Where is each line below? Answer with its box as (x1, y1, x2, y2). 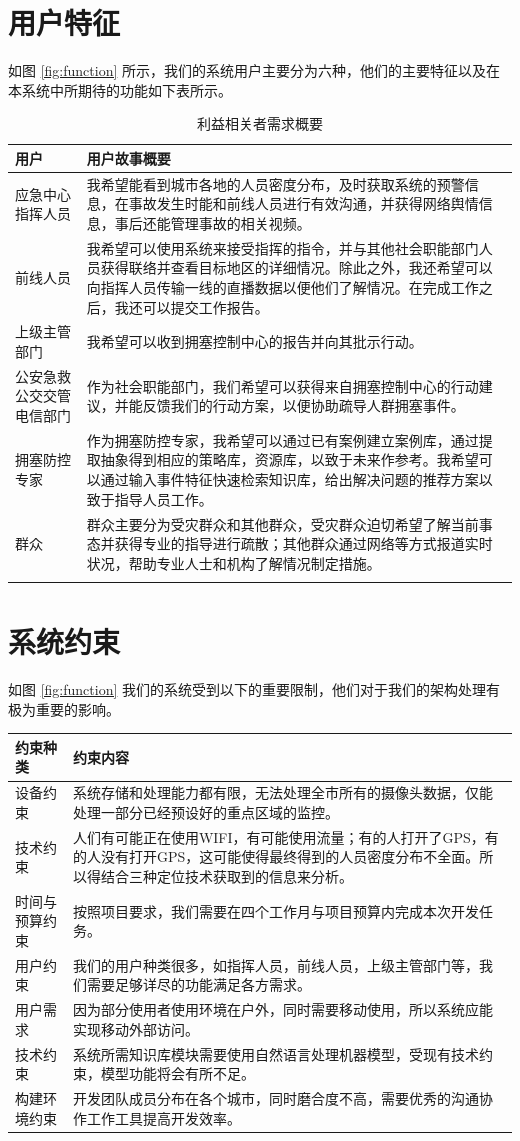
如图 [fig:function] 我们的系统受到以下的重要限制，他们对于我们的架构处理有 (8, 679, 500, 700)
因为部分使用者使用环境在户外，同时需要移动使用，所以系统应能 (72, 999, 493, 1020)
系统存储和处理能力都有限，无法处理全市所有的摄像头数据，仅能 (72, 782, 493, 803)
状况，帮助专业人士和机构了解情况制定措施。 (86, 552, 381, 573)
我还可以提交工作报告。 (114, 296, 269, 317)
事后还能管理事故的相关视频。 (114, 212, 311, 233)
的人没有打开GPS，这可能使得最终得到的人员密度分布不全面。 (72, 846, 480, 867)
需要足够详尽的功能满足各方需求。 (86, 974, 311, 995)
